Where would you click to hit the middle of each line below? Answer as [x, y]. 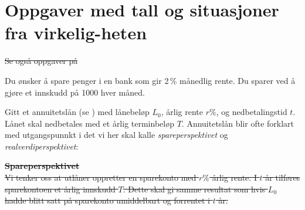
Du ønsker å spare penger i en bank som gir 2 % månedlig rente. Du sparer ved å [150, 80]
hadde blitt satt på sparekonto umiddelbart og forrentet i [107, 200]
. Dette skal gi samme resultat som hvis [194, 189]
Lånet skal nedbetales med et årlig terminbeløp [89, 123]
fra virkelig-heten [76, 33]
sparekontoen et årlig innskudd [60, 189]
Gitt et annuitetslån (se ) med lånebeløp [77, 112]
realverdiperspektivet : [42, 146]
